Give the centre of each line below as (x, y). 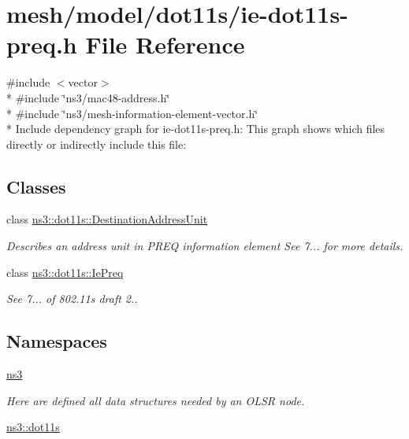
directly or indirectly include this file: (97, 144)
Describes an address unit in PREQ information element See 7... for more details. (205, 246)
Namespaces (57, 341)
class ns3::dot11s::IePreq (65, 272)
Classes (36, 186)
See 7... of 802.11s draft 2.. (72, 299)
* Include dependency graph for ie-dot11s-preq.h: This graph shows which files (196, 129)
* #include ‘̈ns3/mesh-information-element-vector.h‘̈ (132, 113)
